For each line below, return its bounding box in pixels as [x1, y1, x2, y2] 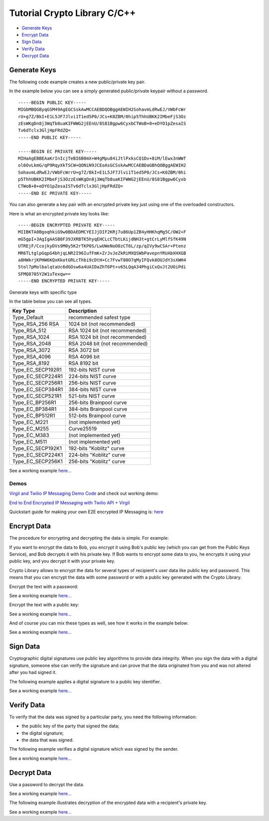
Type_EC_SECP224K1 [12, 451, 63, 458]
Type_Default [12, 314, 44, 321]
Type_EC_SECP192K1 [12, 445, 62, 452]
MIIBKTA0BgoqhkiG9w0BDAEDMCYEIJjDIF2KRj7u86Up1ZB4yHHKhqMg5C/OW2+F [18, 229, 186, 235]
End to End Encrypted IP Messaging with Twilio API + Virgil [9, 499, 130, 506]
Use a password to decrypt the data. [9, 781, 85, 788]
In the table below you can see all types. [9, 298, 92, 304]
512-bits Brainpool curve [68, 412, 127, 419]
